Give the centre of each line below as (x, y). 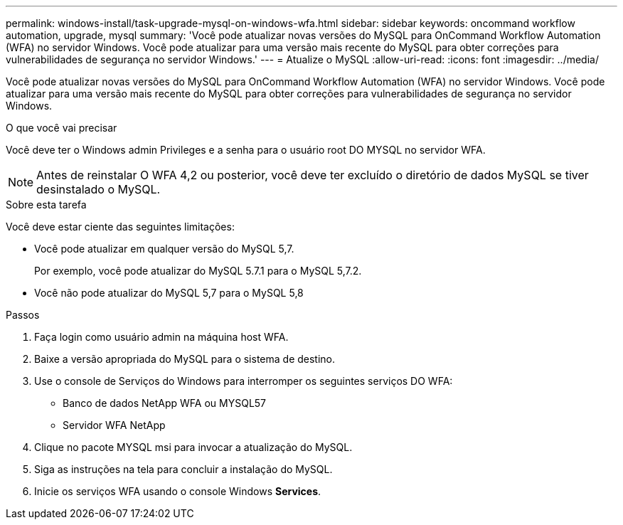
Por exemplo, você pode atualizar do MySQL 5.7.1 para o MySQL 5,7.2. (198, 271)
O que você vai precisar (62, 128)
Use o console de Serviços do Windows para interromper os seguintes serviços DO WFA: (244, 381)
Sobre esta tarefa (46, 205)
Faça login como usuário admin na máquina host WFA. (161, 337)
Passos (23, 315)
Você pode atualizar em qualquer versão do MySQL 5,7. (164, 249)
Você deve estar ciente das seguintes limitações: (120, 227)
